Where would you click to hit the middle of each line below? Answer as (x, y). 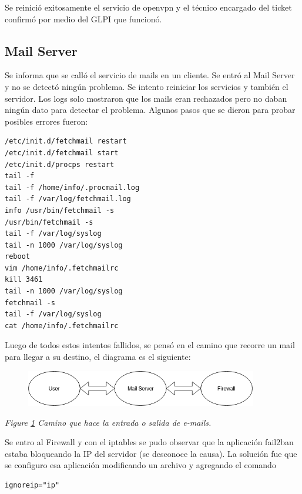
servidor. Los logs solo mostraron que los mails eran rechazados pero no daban (146, 98)
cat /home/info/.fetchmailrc (62, 326)
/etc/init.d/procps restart (60, 164)
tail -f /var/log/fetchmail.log (68, 199)
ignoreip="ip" (32, 485)
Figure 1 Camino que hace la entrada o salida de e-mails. (108, 422)
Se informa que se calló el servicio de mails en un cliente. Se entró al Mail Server (150, 75)
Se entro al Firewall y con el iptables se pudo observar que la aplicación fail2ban (149, 442)
